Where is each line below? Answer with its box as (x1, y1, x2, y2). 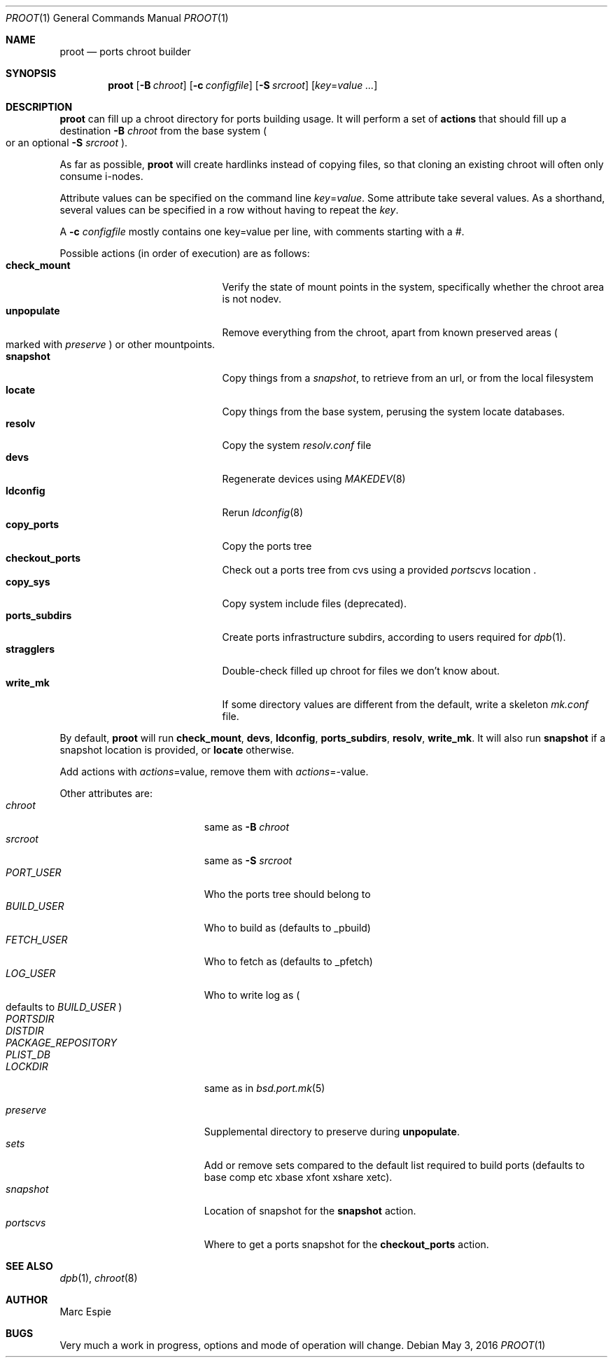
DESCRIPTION (6, 101, 73, 113)
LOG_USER (6, 967, 56, 979)
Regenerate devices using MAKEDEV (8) (222, 473, 406, 485)
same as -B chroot (204, 821, 290, 833)
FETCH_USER (6, 934, 68, 946)
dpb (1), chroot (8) (59, 1272, 138, 1284)
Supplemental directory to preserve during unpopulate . (204, 1126, 460, 1137)
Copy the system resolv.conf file (222, 439, 372, 451)
